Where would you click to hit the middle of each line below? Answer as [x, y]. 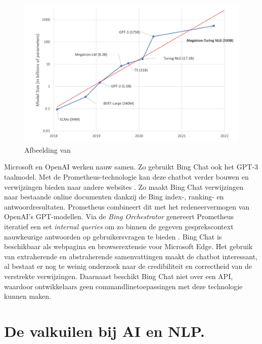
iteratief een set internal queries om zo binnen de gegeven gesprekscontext [119, 227]
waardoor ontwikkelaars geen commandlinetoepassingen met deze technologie [123, 286]
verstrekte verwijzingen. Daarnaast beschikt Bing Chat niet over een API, [119, 276]
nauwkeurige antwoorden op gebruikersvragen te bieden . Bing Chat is [113, 236]
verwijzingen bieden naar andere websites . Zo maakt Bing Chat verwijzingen [124, 186]
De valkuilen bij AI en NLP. [104, 331]
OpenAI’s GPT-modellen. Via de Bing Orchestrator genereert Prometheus [119, 216]
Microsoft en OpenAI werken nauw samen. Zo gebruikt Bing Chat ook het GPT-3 [131, 167]
